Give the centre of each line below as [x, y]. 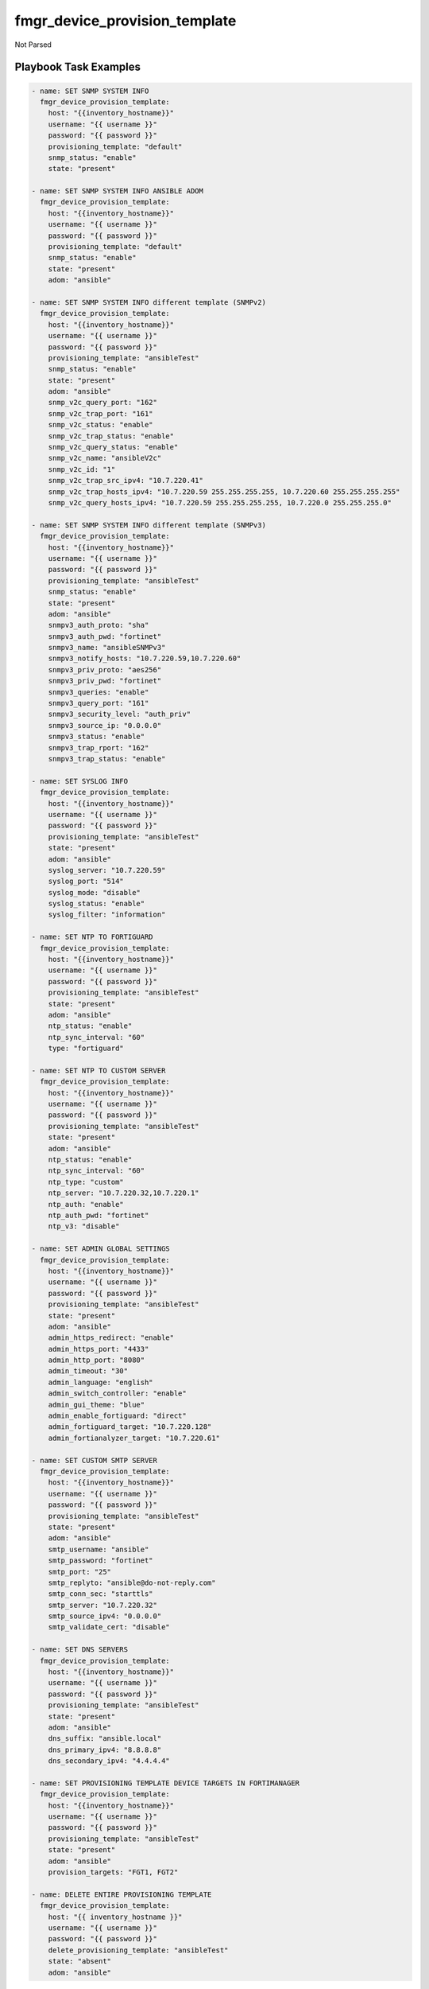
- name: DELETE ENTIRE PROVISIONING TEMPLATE [122, 1894]
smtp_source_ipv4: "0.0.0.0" [105, 1616]
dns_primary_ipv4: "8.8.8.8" [105, 1750]
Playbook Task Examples [78, 67]
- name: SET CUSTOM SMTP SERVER [95, 1460]
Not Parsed [33, 45]
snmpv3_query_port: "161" [99, 703]
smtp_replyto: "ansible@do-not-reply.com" [132, 1582]
